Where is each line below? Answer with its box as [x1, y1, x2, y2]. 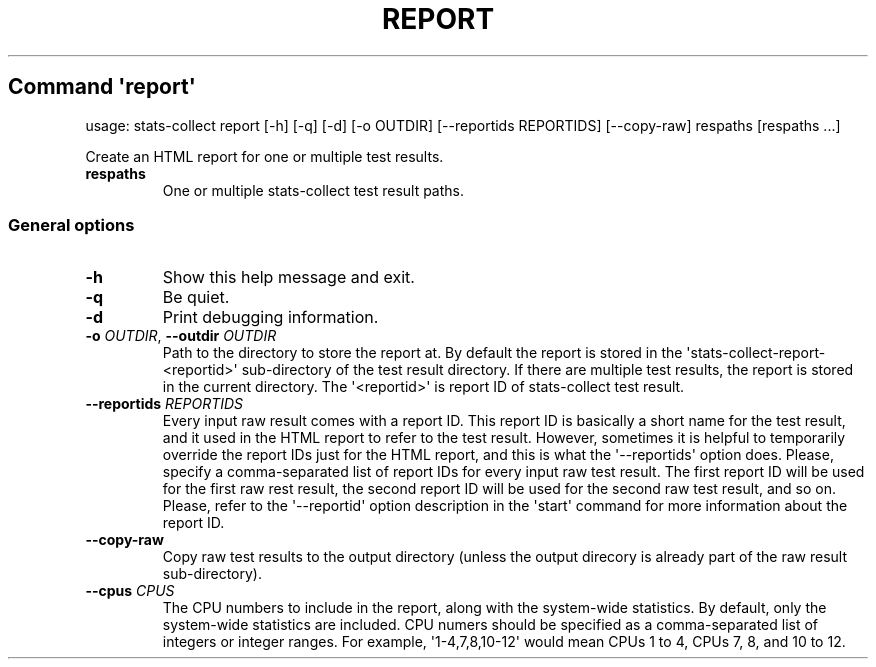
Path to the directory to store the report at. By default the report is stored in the [162, 344, 683, 362]
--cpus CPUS [85, 582, 175, 600]
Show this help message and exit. [162, 267, 415, 288]
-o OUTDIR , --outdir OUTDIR [85, 327, 277, 345]
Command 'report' [8, 74, 196, 100]
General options [8, 214, 135, 235]
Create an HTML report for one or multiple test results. [85, 147, 444, 165]
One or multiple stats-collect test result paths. [162, 181, 465, 199]
